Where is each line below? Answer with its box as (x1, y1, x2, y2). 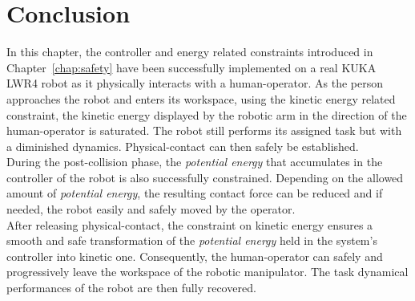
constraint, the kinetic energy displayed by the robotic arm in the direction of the (6, 106, 407, 123)
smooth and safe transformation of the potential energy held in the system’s (6, 232, 377, 249)
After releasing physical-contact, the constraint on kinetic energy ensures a (6, 216, 373, 233)
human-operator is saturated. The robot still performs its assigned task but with (6, 122, 402, 139)
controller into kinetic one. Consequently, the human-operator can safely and (6, 247, 383, 264)
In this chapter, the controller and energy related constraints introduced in (6, 43, 373, 60)
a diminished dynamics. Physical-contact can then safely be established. (6, 137, 359, 154)
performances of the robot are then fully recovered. (6, 279, 256, 296)
